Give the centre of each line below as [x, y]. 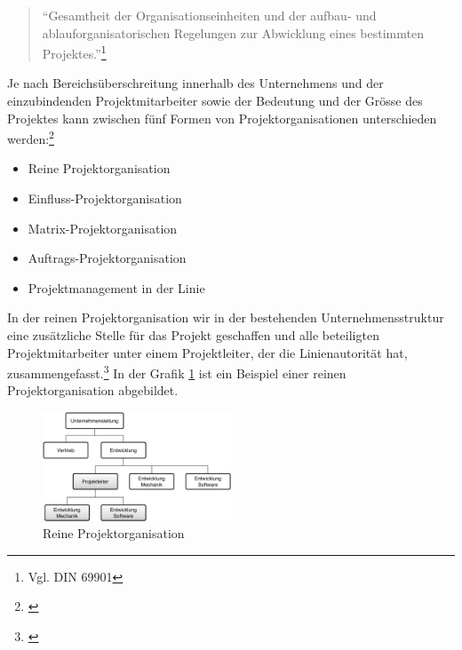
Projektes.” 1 [74, 52]
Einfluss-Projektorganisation [105, 198]
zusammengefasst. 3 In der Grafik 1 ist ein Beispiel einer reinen [177, 372]
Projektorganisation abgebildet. [93, 390]
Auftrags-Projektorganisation [107, 258]
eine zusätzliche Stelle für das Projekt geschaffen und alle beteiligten [193, 335]
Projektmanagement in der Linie [116, 287]
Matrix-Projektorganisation [103, 228]
